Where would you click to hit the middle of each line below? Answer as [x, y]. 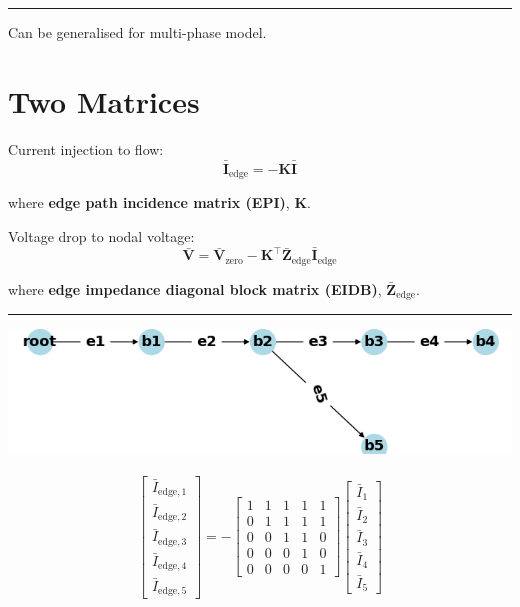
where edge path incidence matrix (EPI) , [149, 201]
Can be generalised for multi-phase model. [137, 32]
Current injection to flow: [86, 148]
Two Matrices [104, 100]
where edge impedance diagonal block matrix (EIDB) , [195, 288]
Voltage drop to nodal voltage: [101, 235]
